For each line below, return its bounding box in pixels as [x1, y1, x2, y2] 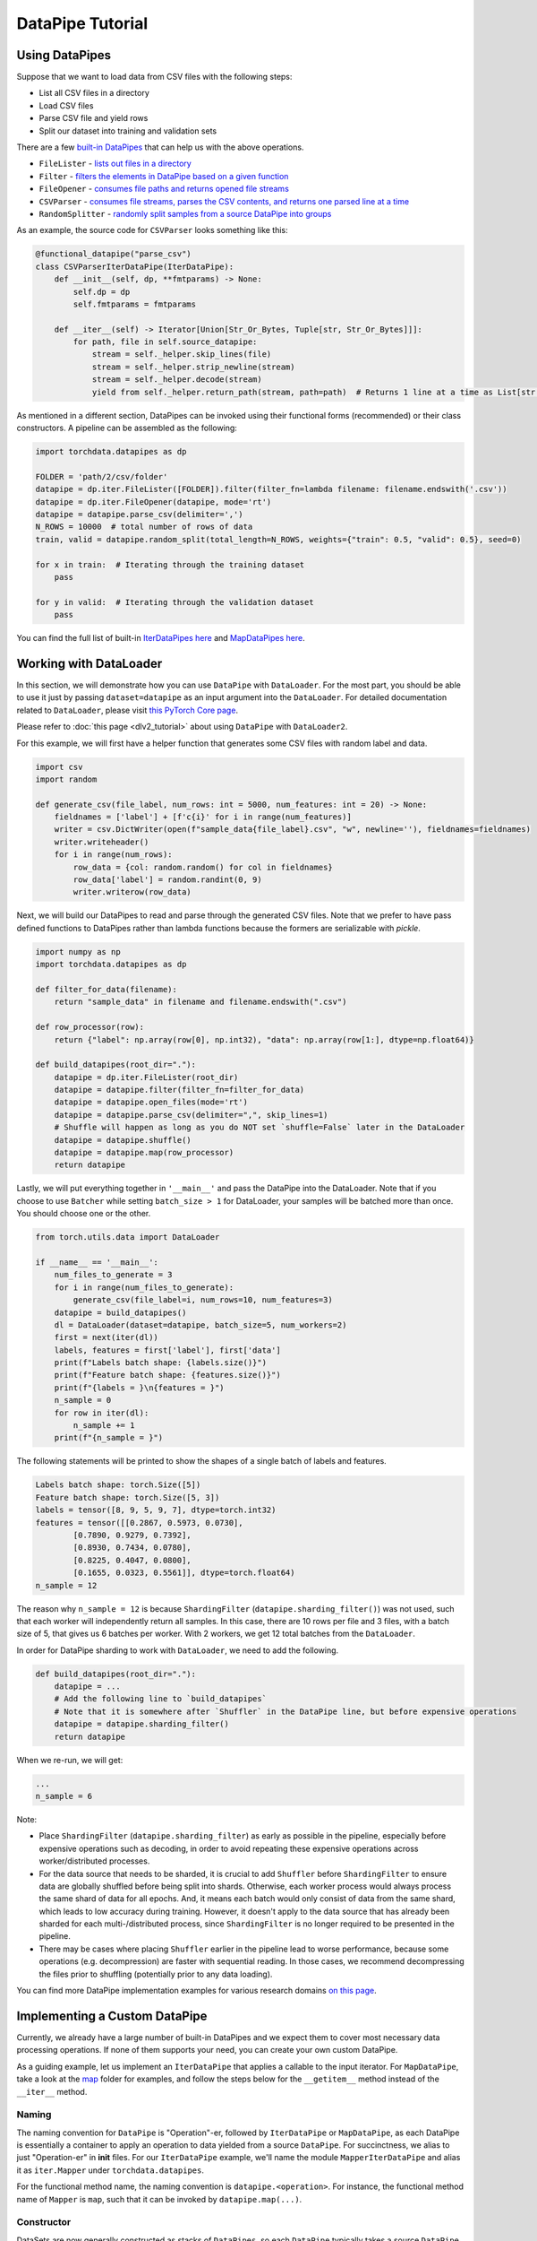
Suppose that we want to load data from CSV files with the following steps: [16, 72, 293, 82]
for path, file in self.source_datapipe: [72, 337, 258, 347]
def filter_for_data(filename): [35, 984, 178, 994]
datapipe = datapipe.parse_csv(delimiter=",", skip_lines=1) [54, 1110, 328, 1120]
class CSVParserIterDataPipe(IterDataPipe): [35, 261, 234, 272]
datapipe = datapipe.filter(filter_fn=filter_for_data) [54, 1085, 305, 1095]
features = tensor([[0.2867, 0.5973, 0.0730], [35, 1518, 243, 1527]
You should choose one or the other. [16, 1208, 151, 1219]
